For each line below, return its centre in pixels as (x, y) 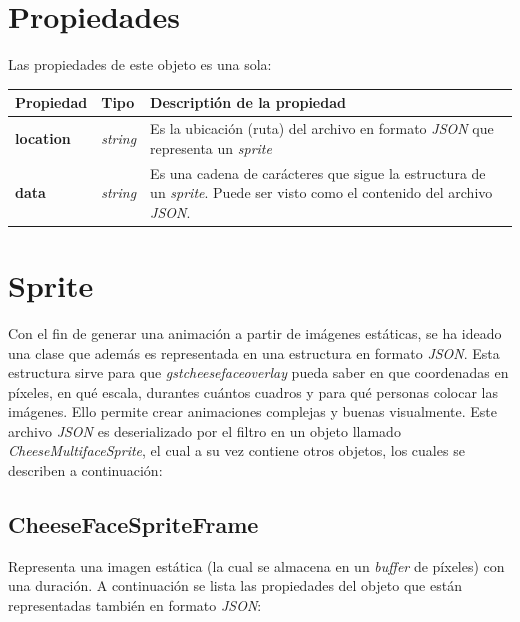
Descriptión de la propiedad (248, 102)
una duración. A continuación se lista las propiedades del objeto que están (235, 585)
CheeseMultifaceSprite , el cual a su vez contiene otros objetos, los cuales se (236, 450)
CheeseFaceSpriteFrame (133, 524)
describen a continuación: (85, 470)
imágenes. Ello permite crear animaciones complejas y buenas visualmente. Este (252, 411)
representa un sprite (211, 147)
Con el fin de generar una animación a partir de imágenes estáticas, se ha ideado (255, 332)
